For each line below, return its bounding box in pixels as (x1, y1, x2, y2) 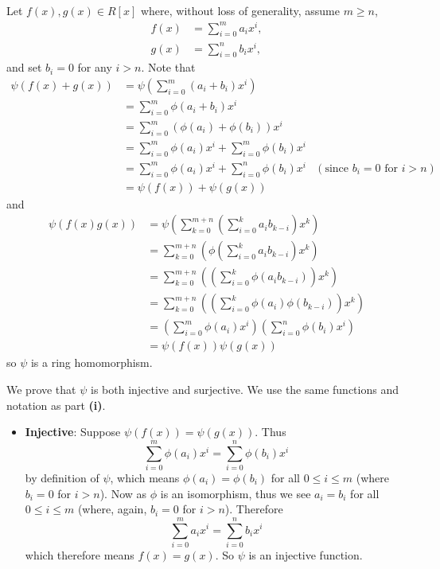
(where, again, (77, 501, 147, 517)
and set (6, 59, 42, 76)
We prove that (6, 381, 76, 398)
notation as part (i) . (6, 396, 106, 413)
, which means (110, 469, 180, 485)
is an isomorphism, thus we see (160, 485, 311, 501)
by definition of (25, 469, 99, 485)
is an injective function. (248, 546, 363, 563)
